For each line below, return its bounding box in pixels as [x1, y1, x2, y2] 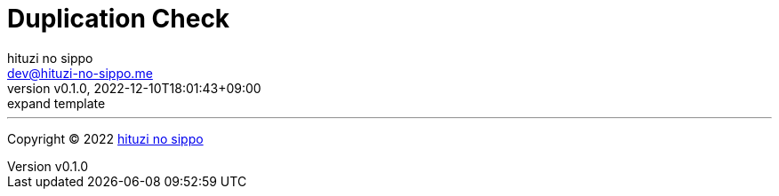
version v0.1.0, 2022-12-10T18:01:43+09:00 [7, 80, 261, 96]
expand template [7, 95, 106, 111]
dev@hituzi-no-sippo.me [7, 65, 153, 81]
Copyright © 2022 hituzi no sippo [7, 130, 204, 146]
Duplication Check [7, 4, 230, 34]
